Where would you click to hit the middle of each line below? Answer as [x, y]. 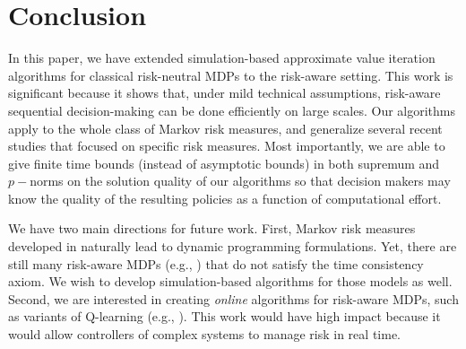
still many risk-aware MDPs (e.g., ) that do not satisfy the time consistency [216, 263]
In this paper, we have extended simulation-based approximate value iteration [222, 58]
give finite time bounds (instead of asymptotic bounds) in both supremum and [224, 163]
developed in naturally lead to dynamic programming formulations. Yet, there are [233, 246]
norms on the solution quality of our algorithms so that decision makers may [240, 181]
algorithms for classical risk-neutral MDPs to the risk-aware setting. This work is [231, 75]
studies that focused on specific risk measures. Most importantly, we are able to [227, 146]
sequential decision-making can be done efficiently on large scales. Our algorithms [232, 110]
